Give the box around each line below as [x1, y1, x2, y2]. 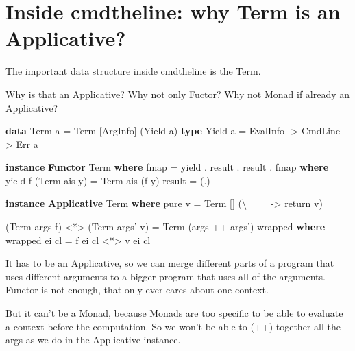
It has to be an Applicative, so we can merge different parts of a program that [5, 256, 334, 270]
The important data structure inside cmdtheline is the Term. [5, 64, 261, 78]
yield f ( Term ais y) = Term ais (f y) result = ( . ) [5, 173, 210, 187]
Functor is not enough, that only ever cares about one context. [5, 282, 269, 297]
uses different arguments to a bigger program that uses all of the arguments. [5, 269, 326, 283]
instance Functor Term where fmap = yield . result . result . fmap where [5, 160, 329, 174]
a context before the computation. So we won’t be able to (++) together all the [5, 319, 341, 333]
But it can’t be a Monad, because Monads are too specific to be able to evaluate [5, 306, 343, 320]
